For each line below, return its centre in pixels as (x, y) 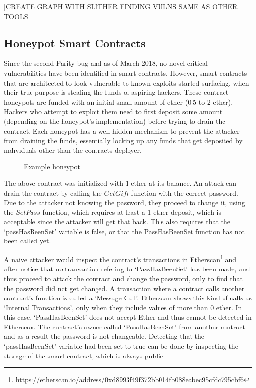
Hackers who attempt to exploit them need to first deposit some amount (113, 111)
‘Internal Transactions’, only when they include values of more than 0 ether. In (123, 307)
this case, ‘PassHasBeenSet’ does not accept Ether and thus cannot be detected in (128, 317)
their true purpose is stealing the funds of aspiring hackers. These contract (116, 92)
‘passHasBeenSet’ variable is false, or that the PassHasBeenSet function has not (124, 231)
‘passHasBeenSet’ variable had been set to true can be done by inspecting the (121, 346)
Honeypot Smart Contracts (75, 43)
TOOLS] (17, 16)
